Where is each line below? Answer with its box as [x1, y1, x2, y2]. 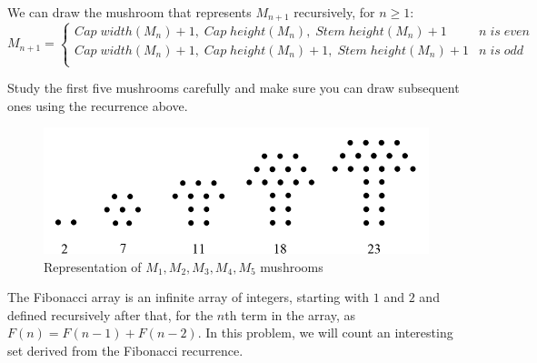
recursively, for [293, 3, 375, 21]
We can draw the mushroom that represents [7, 3, 252, 21]
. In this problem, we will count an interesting [197, 323, 453, 342]
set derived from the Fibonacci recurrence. [7, 341, 244, 360]
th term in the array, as [224, 305, 355, 324]
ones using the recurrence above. [7, 96, 188, 115]
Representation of [44, 257, 142, 276]
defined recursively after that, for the [7, 305, 214, 324]
